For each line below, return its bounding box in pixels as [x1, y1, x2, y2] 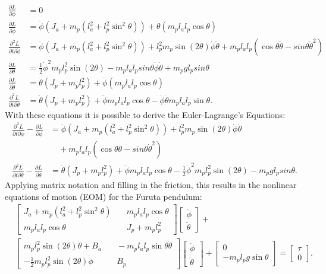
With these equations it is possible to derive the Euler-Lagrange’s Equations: [5, 108, 286, 120]
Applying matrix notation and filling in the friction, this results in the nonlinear [5, 178, 297, 190]
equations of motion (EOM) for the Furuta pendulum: [5, 190, 202, 202]
